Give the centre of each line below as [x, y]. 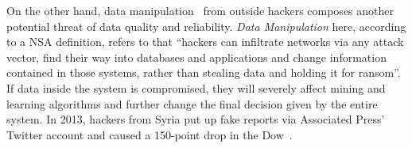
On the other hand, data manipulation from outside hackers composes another [200, 10]
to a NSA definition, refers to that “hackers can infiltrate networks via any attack [205, 42]
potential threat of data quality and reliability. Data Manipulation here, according [206, 26]
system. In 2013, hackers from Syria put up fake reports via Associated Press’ [196, 119]
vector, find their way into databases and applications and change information [196, 57]
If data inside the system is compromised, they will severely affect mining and [196, 87]
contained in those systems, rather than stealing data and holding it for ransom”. [204, 72]
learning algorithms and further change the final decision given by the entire [192, 103]
